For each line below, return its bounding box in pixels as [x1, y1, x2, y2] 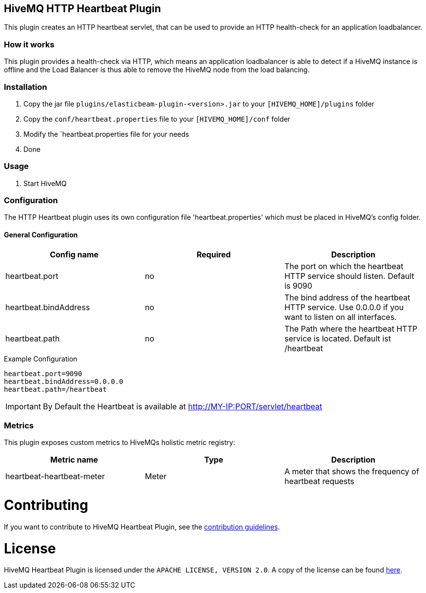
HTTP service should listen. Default [284, 271, 414, 281]
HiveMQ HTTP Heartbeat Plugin [4, 2, 161, 15]
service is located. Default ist [284, 333, 391, 343]
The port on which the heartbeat [284, 261, 404, 271]
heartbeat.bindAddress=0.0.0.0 [4, 377, 123, 385]
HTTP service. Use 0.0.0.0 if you [284, 302, 404, 312]
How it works [4, 39, 55, 49]
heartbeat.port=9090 [4, 369, 82, 378]
